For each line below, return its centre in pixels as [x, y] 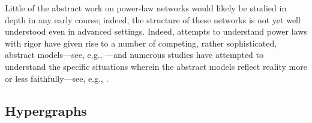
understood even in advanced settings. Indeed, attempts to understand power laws [156, 31]
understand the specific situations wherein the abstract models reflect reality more [156, 66]
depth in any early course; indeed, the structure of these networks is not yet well [153, 19]
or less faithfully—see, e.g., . [57, 78]
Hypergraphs [46, 110]
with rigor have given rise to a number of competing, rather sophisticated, [141, 43]
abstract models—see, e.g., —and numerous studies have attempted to [134, 55]
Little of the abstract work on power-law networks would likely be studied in [146, 8]
